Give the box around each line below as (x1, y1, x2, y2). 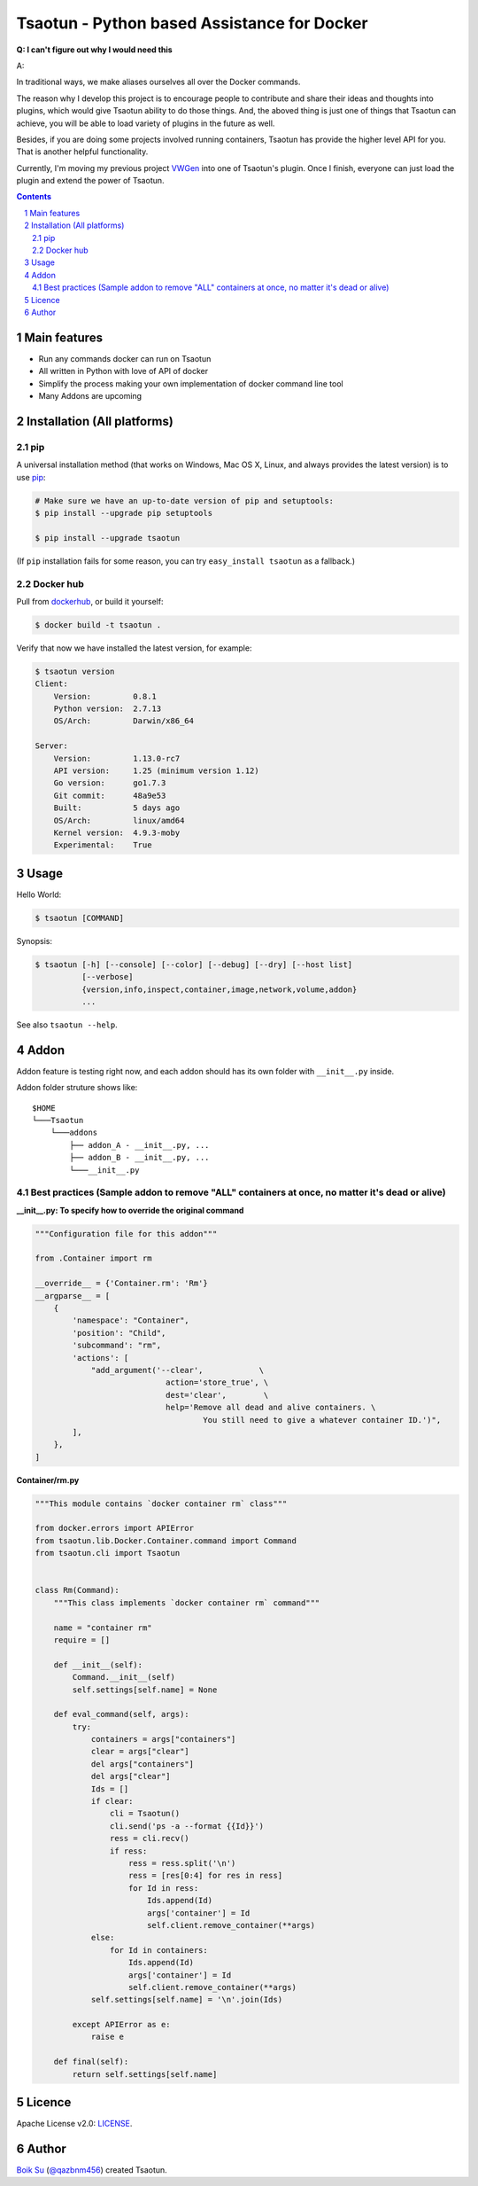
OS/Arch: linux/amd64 (53, 816, 185, 825)
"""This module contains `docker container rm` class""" (35, 1498, 288, 1509)
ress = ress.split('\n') (128, 1858, 236, 1868)
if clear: (90, 1796, 134, 1807)
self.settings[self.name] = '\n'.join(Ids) (90, 1995, 283, 2005)
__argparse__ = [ (35, 1291, 111, 1300)
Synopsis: (16, 935, 53, 946)
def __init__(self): (53, 1659, 143, 1670)
